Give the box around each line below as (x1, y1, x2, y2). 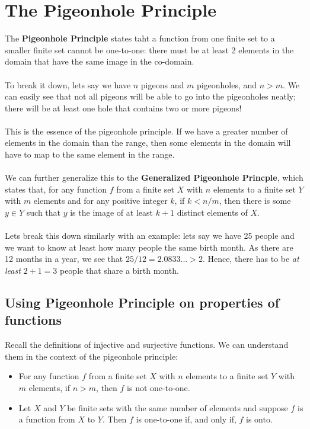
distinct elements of (177, 206, 248, 219)
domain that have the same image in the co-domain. (5, 55, 194, 68)
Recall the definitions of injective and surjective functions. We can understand (5, 338, 289, 351)
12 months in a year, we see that (5, 252, 123, 265)
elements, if (28, 381, 71, 393)
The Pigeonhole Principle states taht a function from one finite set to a (5, 32, 275, 44)
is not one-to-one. (127, 381, 190, 393)
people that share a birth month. (59, 264, 179, 276)
